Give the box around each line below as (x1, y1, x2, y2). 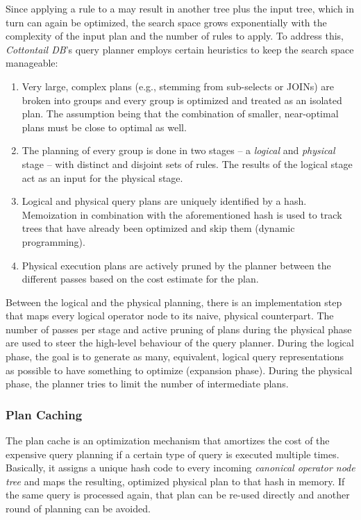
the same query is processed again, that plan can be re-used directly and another (6, 487, 350, 502)
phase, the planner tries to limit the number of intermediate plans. (6, 376, 289, 391)
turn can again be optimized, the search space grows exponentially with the (6, 15, 327, 29)
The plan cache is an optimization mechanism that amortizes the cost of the (6, 433, 330, 448)
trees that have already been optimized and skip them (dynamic (22, 221, 295, 235)
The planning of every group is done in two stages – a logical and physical (22, 143, 335, 158)
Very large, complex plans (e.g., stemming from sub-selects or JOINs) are (22, 78, 334, 93)
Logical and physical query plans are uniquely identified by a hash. (22, 194, 307, 208)
